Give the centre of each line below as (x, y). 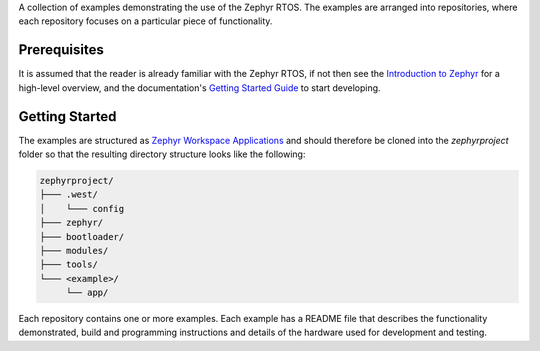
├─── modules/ (74, 250)
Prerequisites (61, 50)
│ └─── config (82, 208)
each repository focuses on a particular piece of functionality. (145, 21)
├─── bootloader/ (82, 236)
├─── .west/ (69, 194)
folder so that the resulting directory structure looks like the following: (162, 154)
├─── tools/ (69, 264)
